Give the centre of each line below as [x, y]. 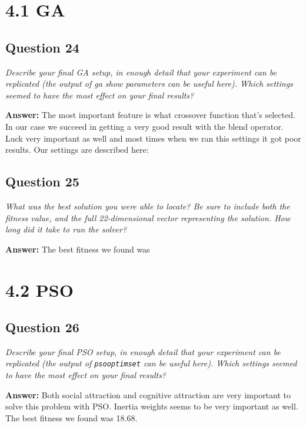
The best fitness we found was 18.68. [71, 417]
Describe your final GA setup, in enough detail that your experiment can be [141, 72]
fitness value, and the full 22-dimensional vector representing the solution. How [148, 217]
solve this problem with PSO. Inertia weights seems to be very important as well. [152, 406]
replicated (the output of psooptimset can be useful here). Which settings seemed [151, 363]
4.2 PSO [39, 289]
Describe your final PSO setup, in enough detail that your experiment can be [143, 351]
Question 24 [42, 47]
